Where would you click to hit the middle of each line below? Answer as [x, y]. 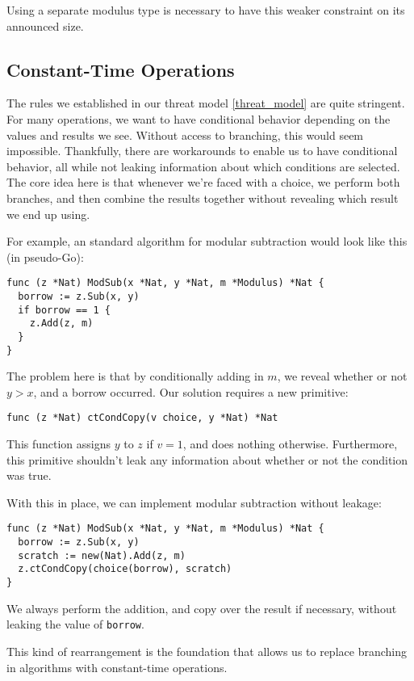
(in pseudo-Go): [45, 256]
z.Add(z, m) [61, 324]
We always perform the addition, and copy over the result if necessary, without [202, 608]
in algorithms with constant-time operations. [117, 667]
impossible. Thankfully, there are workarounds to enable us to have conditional [202, 151]
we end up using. [48, 214]
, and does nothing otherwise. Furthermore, [290, 444]
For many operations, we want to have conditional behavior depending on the [199, 118]
